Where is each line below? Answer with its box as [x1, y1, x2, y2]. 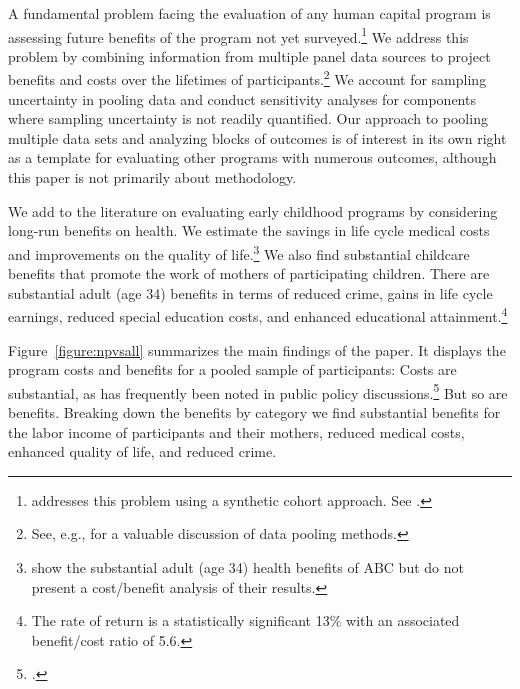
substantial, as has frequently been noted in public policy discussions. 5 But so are [8, 379, 508, 403]
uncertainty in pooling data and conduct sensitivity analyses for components [8, 88, 476, 109]
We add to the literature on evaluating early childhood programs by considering [8, 200, 498, 221]
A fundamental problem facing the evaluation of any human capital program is [8, 3, 491, 23]
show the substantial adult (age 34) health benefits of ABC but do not [31, 556, 464, 577]
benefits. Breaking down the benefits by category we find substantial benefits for [8, 401, 501, 422]
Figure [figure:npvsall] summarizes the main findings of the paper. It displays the [8, 339, 506, 360]
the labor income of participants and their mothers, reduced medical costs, [8, 421, 465, 442]
